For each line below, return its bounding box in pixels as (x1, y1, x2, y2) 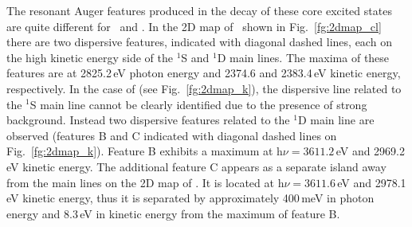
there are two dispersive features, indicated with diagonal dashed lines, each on (6, 33, 392, 50)
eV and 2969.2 (335, 143, 406, 159)
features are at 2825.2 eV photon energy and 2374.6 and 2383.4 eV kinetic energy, (6, 65, 401, 81)
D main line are (297, 112, 375, 128)
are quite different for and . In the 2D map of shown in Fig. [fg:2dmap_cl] (6, 18, 382, 34)
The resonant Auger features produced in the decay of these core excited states (6, 2, 392, 18)
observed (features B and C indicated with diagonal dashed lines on (6, 127, 337, 143)
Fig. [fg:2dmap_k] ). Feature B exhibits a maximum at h (6, 143, 283, 159)
